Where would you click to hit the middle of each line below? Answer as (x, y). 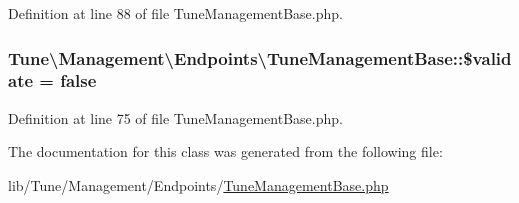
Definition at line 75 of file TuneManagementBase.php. (175, 117)
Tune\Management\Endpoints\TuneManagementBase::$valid (260, 57)
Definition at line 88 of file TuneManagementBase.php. (175, 13)
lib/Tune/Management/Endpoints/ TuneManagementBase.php (198, 184)
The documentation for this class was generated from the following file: (225, 151)
